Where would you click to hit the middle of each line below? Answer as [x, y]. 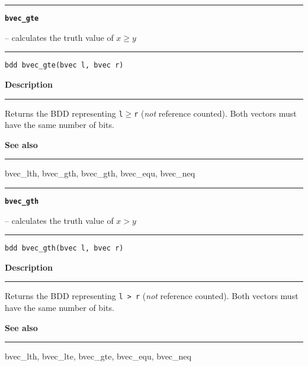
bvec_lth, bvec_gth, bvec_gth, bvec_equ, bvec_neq [100, 173]
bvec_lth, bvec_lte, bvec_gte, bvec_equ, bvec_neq [98, 356]
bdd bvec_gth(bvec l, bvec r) [64, 248]
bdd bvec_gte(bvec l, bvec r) [64, 65]
